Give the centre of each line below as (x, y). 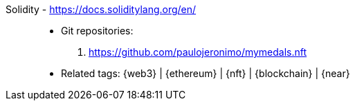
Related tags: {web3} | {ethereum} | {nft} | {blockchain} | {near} (206, 73)
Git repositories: (97, 31)
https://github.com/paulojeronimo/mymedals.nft (198, 52)
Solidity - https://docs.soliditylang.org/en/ (101, 9)
